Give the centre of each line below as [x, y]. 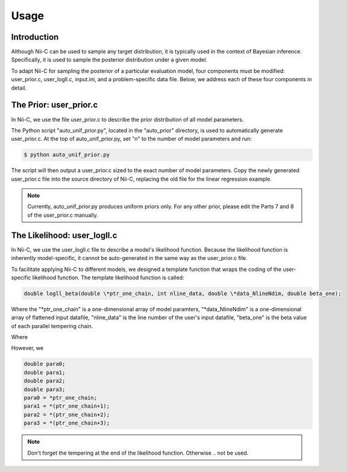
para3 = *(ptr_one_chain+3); [67, 423]
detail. [19, 88]
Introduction [35, 37]
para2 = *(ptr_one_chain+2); [67, 415]
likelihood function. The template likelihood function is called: [108, 278]
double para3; [45, 389]
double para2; [45, 381]
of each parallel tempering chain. [52, 326]
